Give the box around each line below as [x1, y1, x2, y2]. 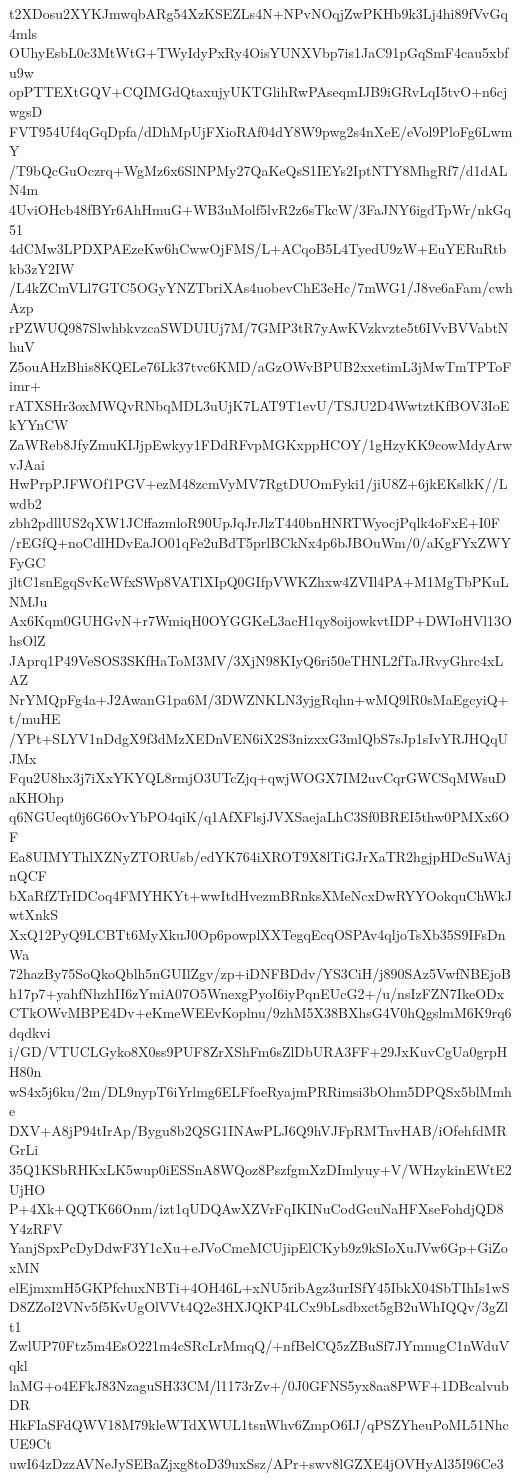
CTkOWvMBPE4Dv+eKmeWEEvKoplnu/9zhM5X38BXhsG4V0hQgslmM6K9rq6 [9, 1002, 512, 1023]
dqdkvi [9, 1021, 51, 1042]
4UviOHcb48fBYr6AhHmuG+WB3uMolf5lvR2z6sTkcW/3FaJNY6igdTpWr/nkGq [9, 198, 511, 219]
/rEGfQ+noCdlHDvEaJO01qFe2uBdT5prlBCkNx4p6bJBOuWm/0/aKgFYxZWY [9, 532, 511, 553]
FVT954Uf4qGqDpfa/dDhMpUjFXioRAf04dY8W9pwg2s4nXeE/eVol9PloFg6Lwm [9, 120, 513, 141]
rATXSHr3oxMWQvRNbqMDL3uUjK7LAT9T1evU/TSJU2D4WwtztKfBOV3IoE [9, 394, 510, 415]
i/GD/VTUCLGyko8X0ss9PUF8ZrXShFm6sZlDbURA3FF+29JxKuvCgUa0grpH [9, 1041, 508, 1062]
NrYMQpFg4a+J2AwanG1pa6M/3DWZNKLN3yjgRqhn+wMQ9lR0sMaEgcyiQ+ [9, 688, 509, 709]
